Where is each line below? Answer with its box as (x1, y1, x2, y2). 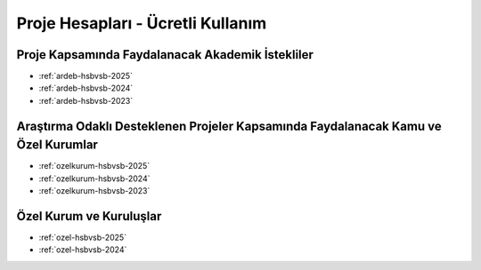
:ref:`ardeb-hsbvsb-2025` (38, 71, 134, 82)
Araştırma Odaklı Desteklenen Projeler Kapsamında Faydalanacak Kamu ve (16, 118, 442, 133)
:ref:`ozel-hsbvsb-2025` (38, 232, 127, 243)
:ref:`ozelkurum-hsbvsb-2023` (38, 186, 151, 196)
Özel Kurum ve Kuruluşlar (16, 209, 162, 224)
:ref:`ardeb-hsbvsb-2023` (38, 95, 134, 106)
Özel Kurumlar (16, 138, 98, 153)
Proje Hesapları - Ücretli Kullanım (16, 13, 267, 33)
